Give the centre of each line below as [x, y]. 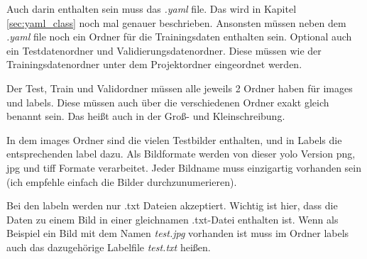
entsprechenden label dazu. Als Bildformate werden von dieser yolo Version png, [181, 154]
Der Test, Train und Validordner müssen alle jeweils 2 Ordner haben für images [180, 88]
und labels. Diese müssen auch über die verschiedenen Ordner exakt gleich [168, 102]
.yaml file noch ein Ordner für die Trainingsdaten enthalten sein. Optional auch [179, 37]
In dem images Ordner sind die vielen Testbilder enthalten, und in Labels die [174, 139]
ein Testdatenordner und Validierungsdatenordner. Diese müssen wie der [164, 50]
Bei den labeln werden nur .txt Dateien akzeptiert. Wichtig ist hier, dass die [172, 205]
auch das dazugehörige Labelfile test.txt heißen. [109, 247]
